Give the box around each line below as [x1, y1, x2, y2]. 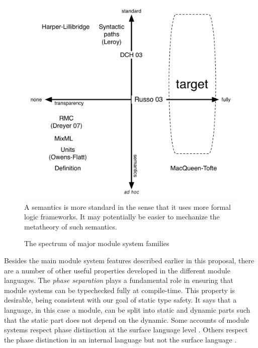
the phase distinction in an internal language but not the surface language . [4, 334, 237, 344]
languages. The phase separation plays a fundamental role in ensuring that [4, 275, 233, 285]
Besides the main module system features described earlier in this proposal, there [4, 255, 254, 265]
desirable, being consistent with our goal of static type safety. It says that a [4, 295, 237, 305]
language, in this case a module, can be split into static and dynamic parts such [4, 304, 250, 315]
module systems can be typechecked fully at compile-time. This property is [4, 284, 235, 295]
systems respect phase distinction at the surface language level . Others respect [4, 324, 248, 335]
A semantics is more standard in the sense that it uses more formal [24, 201, 231, 212]
